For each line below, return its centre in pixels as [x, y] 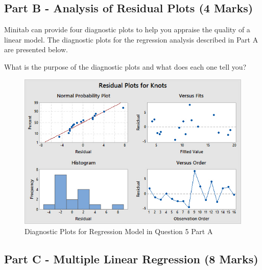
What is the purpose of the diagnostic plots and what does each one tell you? [125, 66]
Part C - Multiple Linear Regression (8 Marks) [131, 258]
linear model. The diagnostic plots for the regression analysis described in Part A [131, 39]
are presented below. [36, 49]
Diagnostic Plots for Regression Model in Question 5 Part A [119, 231]
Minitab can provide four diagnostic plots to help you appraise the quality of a [127, 29]
